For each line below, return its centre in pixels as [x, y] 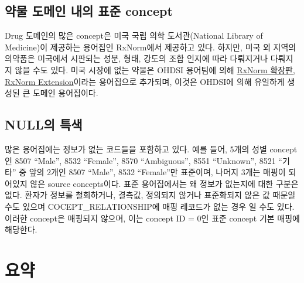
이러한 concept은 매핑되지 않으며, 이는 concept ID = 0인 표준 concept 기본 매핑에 [152, 218]
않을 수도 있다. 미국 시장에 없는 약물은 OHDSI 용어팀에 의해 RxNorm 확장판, [155, 69]
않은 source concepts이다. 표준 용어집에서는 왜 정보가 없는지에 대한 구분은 [164, 183]
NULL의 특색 [44, 125]
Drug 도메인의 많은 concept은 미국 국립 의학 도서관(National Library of [134, 35]
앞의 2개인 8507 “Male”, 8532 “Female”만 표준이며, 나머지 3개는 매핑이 [157, 172]
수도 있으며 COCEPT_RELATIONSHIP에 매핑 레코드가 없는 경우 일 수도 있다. [150, 206]
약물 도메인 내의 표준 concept [89, 11]
